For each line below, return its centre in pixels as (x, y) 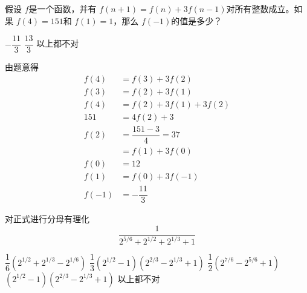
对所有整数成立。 (260, 8)
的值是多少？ (197, 20)
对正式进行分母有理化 (47, 219)
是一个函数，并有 (63, 8)
